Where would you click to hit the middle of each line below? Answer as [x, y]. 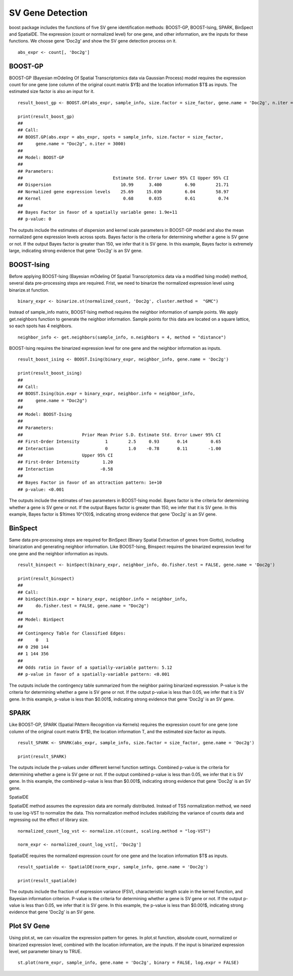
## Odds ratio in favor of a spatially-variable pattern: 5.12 [95, 667]
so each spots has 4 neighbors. [41, 326]
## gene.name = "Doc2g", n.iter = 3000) [72, 144]
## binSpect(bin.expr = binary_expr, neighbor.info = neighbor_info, [103, 599]
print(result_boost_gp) [46, 116]
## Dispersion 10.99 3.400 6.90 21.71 [123, 185]
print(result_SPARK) [42, 756]
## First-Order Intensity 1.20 [65, 462]
